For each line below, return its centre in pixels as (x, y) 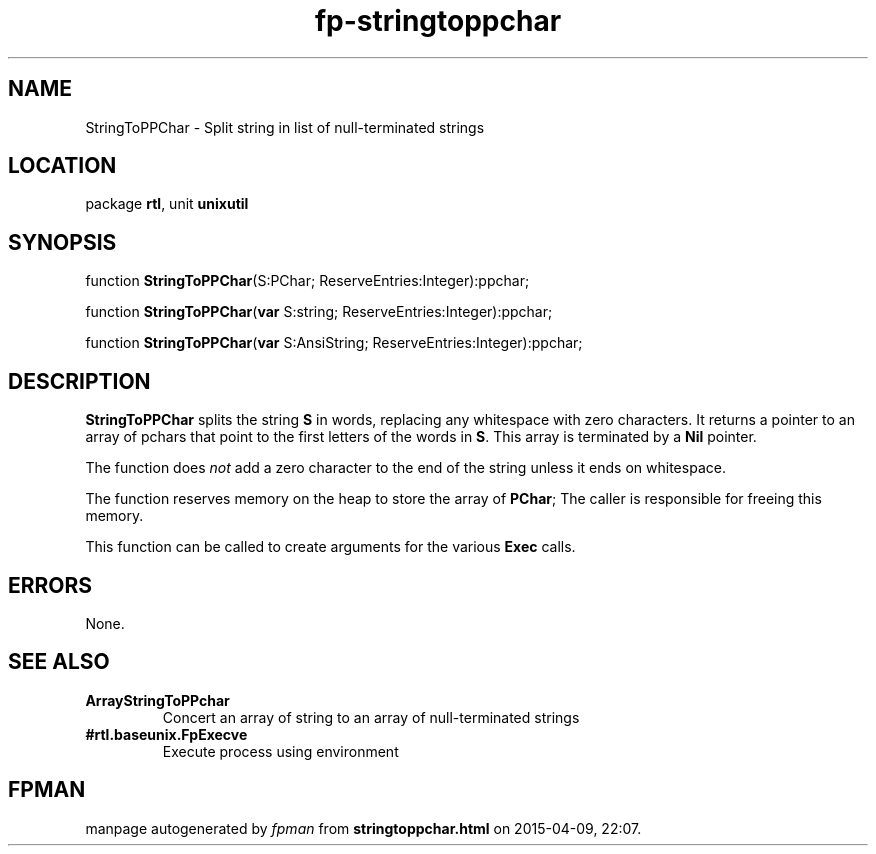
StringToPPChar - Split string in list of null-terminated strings (285, 127)
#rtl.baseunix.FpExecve (166, 734)
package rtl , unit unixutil (167, 204)
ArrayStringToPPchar (157, 700)
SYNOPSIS (62, 242)
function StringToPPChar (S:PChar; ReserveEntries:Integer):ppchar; (307, 281)
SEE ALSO (59, 662)
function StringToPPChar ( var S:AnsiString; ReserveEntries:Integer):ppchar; (334, 343)
